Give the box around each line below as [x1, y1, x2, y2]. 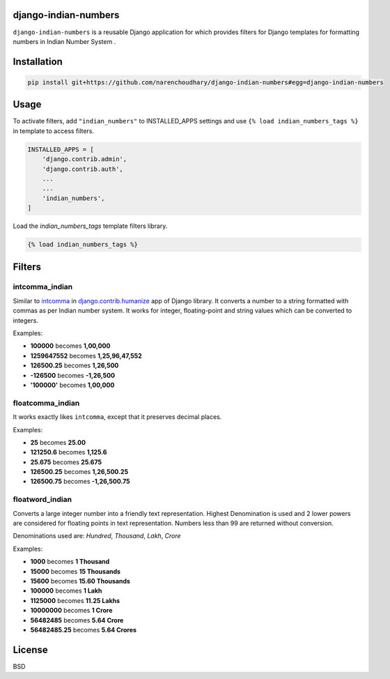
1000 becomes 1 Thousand [30, 558, 110, 566]
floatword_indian [13, 495, 72, 505]
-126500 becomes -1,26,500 [30, 371, 115, 379]
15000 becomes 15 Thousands [30, 567, 121, 575]
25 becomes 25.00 [30, 438, 86, 446]
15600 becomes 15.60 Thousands [30, 577, 130, 585]
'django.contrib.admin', [42, 155, 127, 163]
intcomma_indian [13, 282, 73, 292]
